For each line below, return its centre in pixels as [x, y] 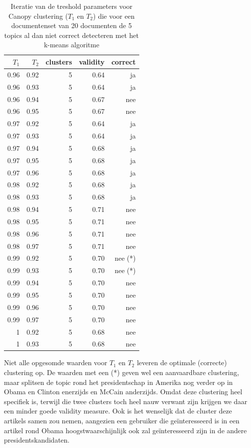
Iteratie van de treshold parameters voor [72, 6]
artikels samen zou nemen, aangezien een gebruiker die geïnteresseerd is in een [122, 421]
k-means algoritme [72, 45]
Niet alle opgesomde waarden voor [56, 362]
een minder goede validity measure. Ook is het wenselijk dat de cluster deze [118, 411]
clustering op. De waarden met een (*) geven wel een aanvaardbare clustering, [122, 372]
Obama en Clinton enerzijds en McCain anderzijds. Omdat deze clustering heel [123, 392]
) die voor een [114, 16]
